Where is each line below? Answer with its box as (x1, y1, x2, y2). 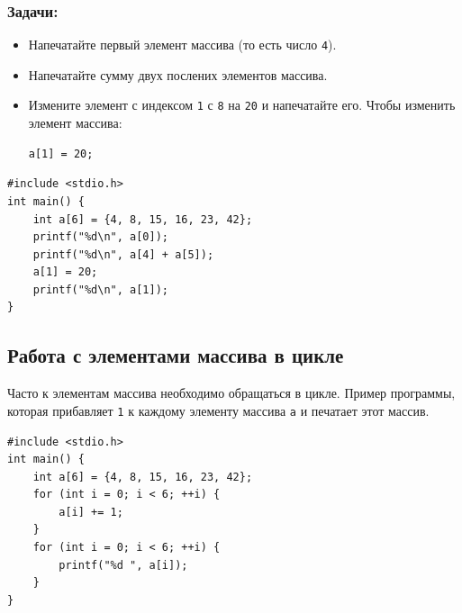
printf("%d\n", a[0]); (32, 230, 168, 244)
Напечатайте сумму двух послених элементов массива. (28, 65, 328, 84)
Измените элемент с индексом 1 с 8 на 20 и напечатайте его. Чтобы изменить (28, 95, 456, 114)
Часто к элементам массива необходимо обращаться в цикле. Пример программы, (7, 383, 456, 402)
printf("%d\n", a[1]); (32, 283, 168, 296)
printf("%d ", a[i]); (59, 558, 188, 572)
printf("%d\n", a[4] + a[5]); (32, 248, 214, 261)
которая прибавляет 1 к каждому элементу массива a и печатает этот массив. (7, 401, 430, 419)
